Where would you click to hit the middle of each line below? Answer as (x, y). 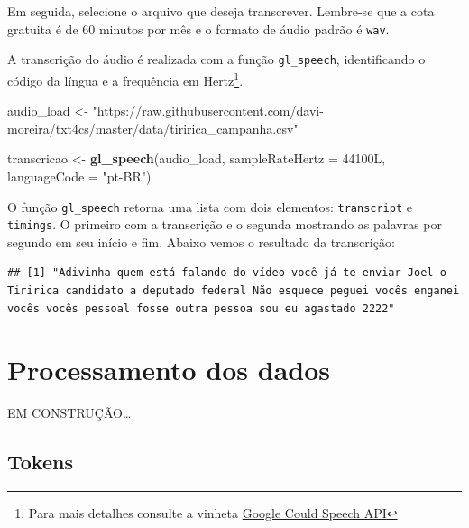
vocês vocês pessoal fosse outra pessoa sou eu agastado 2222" (201, 308)
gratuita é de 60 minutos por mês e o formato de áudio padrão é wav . (198, 28)
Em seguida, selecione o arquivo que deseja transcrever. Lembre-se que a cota (221, 11)
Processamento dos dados (169, 370)
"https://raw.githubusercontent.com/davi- (208, 111)
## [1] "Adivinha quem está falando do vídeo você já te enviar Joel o (227, 273)
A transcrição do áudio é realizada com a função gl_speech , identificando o (216, 59)
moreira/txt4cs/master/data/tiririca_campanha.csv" (153, 128)
